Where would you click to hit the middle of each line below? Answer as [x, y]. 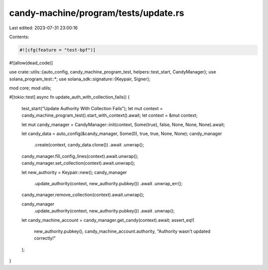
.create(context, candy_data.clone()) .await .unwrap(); [89, 145]
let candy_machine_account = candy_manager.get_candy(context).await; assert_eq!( [108, 220]
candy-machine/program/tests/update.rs [97, 13]
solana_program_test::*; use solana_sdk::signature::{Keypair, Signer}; [80, 79]
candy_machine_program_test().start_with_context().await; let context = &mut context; [110, 115]
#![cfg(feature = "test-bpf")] [58, 50]
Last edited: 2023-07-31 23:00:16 [43, 28]
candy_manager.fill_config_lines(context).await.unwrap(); [80, 156]
